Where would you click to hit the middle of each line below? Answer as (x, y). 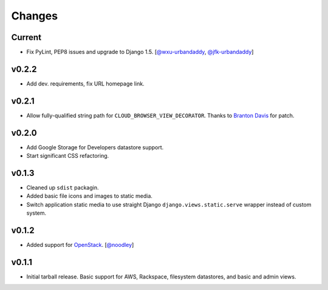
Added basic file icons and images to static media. (90, 196)
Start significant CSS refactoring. (68, 156)
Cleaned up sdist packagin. (63, 187)
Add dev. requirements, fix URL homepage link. (86, 83)
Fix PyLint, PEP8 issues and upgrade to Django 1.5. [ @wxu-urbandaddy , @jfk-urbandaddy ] (140, 52)
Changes (34, 16)
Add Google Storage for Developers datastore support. (95, 147)
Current (26, 37)
